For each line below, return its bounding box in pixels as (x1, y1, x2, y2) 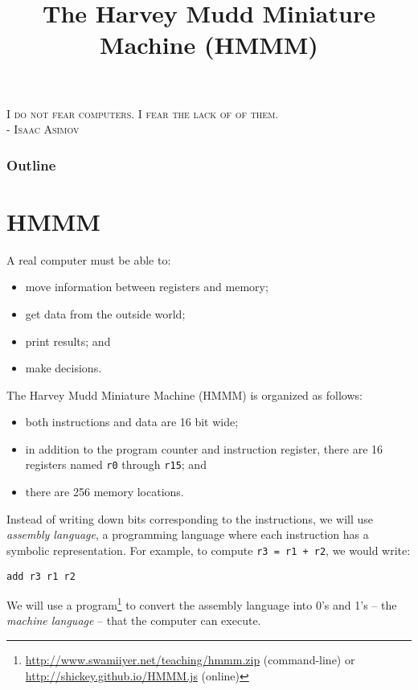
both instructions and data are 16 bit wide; (25, 413, 239, 430)
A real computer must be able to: (6, 251, 171, 268)
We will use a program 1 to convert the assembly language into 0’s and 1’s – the (6, 594, 397, 613)
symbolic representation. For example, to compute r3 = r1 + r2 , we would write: (6, 541, 411, 558)
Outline (6, 154, 56, 175)
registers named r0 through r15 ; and (25, 456, 207, 473)
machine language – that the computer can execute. (6, 612, 261, 629)
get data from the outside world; (25, 305, 186, 322)
